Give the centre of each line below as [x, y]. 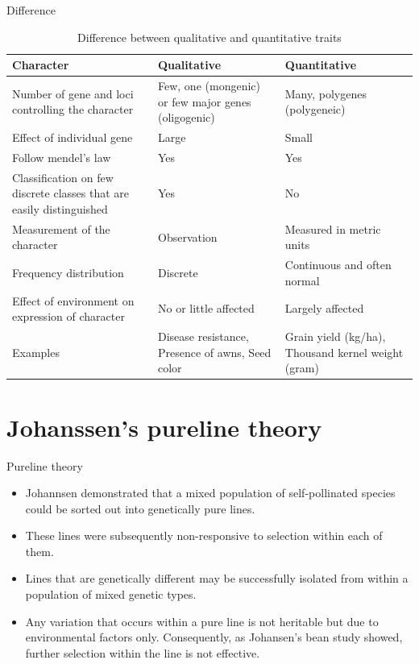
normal [302, 280]
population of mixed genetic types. [111, 594]
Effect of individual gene [73, 137]
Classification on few [63, 177]
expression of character [68, 316]
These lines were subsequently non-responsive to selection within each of [204, 535]
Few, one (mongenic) [209, 86]
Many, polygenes [326, 93]
